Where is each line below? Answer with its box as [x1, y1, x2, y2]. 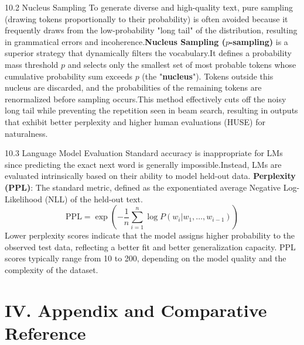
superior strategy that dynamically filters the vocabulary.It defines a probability [5, 47, 292, 59]
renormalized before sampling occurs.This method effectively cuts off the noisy [5, 92, 286, 105]
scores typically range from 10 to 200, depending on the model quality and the [5, 252, 286, 264]
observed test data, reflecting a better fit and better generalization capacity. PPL [5, 240, 296, 253]
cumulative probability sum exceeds [5, 70, 132, 82]
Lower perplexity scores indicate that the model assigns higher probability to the [5, 229, 295, 241]
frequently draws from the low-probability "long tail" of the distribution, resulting [5, 24, 298, 36]
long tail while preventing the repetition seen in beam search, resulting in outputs [5, 104, 298, 116]
